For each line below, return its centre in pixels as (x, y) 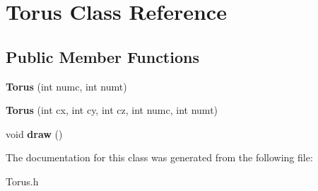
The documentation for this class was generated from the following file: (159, 157)
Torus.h (22, 181)
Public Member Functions (102, 56)
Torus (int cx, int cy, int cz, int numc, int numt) (112, 110)
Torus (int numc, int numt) (66, 86)
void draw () (34, 133)
